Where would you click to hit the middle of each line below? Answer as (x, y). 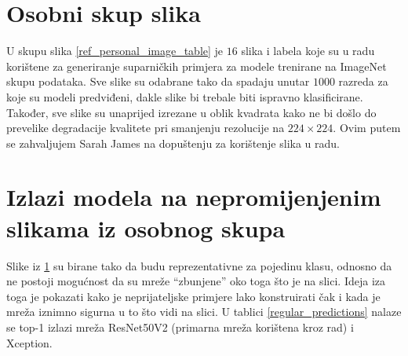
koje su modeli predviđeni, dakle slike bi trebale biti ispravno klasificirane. (185, 96)
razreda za (363, 81)
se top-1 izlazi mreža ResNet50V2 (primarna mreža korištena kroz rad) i (180, 327)
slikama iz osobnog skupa (146, 228)
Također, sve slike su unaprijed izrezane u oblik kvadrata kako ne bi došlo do (191, 112)
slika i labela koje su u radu (308, 51)
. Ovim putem (367, 128)
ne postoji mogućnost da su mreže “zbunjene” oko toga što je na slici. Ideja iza (196, 281)
